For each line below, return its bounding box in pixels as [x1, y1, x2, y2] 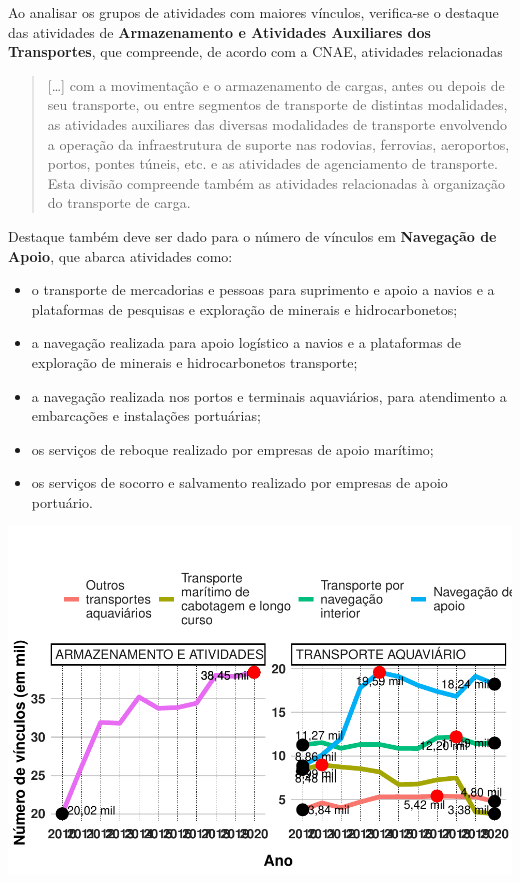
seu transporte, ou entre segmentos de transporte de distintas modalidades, [47, 94, 508, 115]
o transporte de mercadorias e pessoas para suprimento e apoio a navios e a [31, 279, 495, 300]
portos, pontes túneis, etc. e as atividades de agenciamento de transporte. [47, 153, 498, 174]
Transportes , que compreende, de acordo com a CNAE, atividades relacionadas [8, 41, 503, 62]
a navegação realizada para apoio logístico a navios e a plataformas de [31, 332, 462, 353]
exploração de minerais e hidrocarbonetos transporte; [31, 351, 358, 372]
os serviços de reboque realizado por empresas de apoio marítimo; [31, 438, 434, 459]
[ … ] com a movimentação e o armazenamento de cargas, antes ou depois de [47, 74, 505, 95]
